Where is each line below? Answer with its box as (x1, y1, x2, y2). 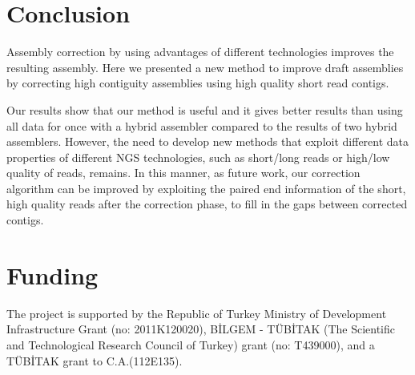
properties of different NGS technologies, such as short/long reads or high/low (6, 148, 390, 165)
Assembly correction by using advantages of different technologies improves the (6, 43, 394, 60)
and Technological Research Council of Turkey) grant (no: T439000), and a (6, 336, 375, 353)
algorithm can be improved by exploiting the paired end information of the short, (6, 179, 406, 196)
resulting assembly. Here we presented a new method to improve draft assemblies (6, 58, 404, 75)
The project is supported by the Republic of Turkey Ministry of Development (6, 304, 387, 321)
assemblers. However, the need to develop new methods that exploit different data (6, 133, 409, 150)
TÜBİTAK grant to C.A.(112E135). (6, 352, 183, 369)
